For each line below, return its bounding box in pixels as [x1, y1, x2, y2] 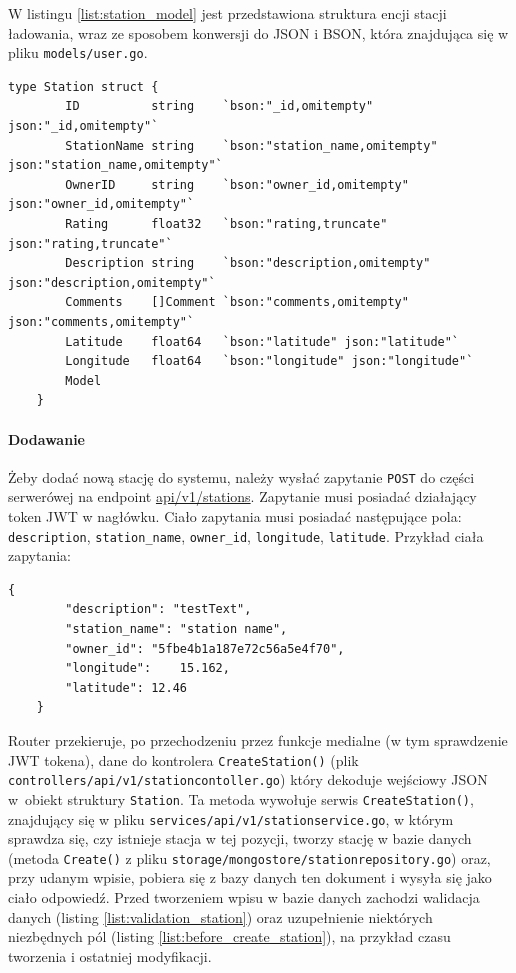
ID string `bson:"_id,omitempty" [65, 99, 374, 114]
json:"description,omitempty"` [8, 275, 216, 290]
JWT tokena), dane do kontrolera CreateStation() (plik [8, 749, 359, 770]
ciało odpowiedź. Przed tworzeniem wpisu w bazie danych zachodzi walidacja [8, 887, 480, 908]
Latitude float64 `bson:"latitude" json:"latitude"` [65, 334, 460, 349]
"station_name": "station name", [65, 622, 288, 637]
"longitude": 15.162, [65, 661, 230, 676]
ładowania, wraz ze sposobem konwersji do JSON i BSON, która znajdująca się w [8, 22, 509, 43]
